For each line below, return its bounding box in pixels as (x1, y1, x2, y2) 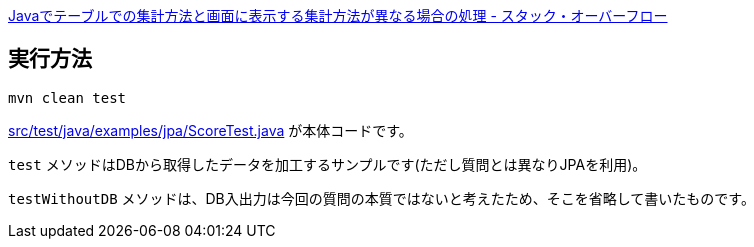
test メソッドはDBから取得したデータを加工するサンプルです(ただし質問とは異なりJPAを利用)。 (8, 155, 647, 173)
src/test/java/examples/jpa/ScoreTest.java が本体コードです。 (8, 121, 413, 139)
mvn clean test (8, 89, 127, 106)
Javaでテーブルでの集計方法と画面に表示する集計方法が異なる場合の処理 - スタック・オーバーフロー (8, 7, 668, 24)
